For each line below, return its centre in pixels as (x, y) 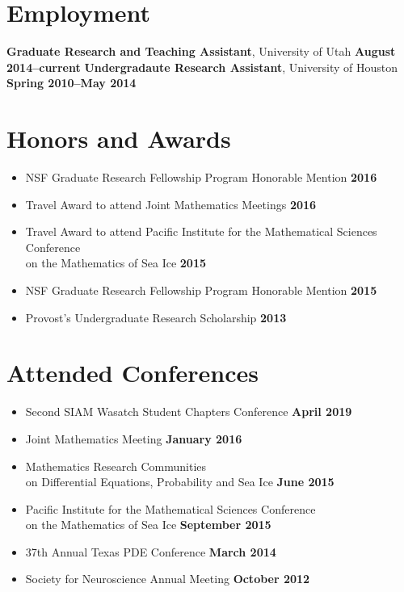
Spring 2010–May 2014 (72, 83)
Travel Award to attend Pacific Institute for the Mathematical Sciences (201, 231)
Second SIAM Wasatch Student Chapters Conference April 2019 (189, 411)
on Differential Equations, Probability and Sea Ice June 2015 (180, 482)
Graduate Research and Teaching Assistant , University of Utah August (201, 51)
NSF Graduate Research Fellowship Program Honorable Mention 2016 (201, 177)
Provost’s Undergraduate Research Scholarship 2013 (156, 317)
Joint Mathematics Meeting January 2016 (134, 438)
